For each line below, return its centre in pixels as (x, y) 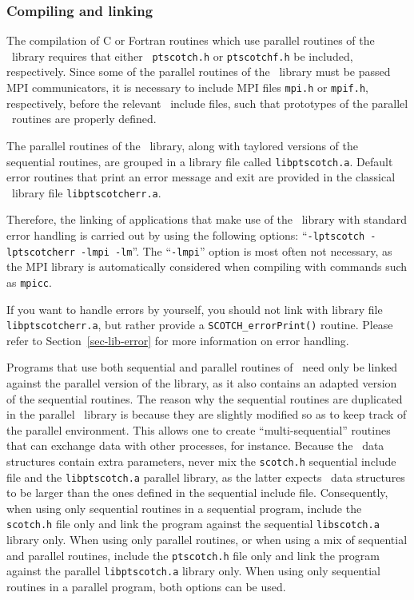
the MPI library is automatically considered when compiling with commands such (207, 266)
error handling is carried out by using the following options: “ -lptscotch (186, 235)
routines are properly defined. (84, 119)
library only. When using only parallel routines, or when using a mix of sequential (207, 540)
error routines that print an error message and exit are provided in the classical (201, 177)
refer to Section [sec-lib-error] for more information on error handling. (178, 340)
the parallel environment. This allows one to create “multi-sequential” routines (199, 429)
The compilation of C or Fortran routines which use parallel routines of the (191, 40)
